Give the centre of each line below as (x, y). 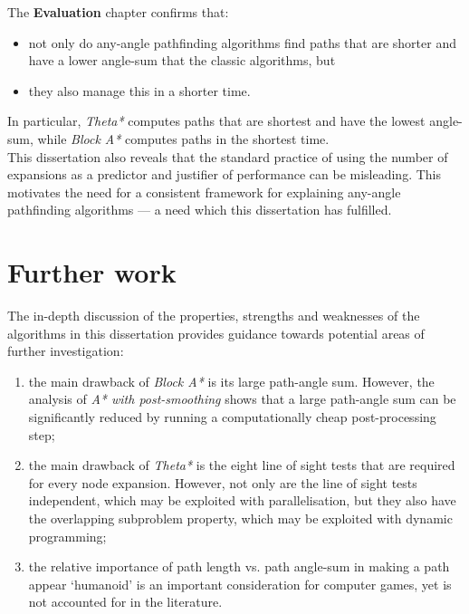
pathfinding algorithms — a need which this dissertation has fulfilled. (200, 210)
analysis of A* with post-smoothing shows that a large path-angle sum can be (242, 399)
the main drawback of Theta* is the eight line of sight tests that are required (242, 465)
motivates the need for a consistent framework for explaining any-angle (204, 192)
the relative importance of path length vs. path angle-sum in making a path (239, 566)
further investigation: (66, 351)
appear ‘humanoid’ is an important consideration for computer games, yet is (240, 584)
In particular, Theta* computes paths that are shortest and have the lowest (216, 121)
